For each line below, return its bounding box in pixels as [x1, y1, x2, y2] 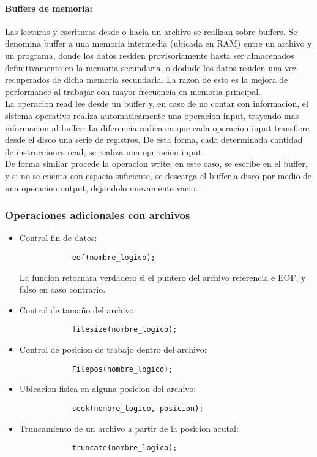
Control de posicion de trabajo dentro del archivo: [19, 343, 207, 356]
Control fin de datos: [19, 231, 97, 244]
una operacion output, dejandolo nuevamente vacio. [5, 181, 198, 194]
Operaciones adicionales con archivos [5, 207, 190, 223]
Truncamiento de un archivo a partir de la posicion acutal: [19, 421, 239, 434]
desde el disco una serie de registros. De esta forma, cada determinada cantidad [5, 133, 303, 146]
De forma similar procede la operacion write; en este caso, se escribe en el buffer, [5, 157, 308, 170]
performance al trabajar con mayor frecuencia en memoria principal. [5, 85, 261, 98]
